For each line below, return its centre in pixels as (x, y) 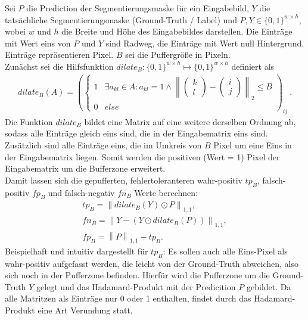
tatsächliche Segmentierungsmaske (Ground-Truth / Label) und (121, 19)
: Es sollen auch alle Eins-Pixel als (225, 251)
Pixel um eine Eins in (253, 145)
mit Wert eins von (38, 43)
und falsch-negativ (81, 192)
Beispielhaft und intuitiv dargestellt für (77, 251)
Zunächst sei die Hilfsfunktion (59, 66)
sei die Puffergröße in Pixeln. (178, 55)
